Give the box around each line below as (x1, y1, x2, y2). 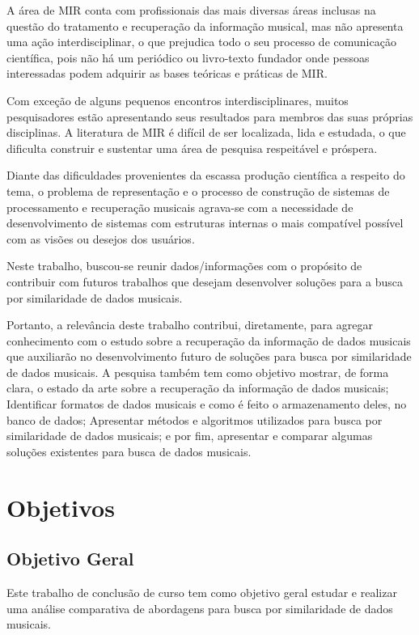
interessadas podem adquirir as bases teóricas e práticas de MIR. (6, 65, 328, 82)
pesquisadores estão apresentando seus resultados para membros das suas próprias (6, 108, 413, 125)
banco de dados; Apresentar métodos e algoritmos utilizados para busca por (6, 411, 383, 428)
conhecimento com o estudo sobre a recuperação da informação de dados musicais (6, 332, 411, 349)
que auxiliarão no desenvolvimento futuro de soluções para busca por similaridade (6, 348, 412, 365)
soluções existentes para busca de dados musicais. (6, 442, 252, 459)
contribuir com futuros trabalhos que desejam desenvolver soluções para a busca (6, 273, 403, 290)
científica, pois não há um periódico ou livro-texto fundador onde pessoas (6, 49, 370, 66)
